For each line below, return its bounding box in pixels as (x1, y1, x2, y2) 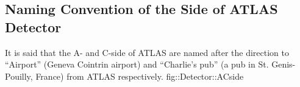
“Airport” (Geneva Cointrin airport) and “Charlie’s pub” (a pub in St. (5, 58, 269, 71)
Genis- (271, 58, 296, 71)
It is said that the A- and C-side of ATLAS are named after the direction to (5, 46, 290, 58)
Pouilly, (5, 69, 33, 82)
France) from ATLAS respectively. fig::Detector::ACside (35, 69, 244, 82)
